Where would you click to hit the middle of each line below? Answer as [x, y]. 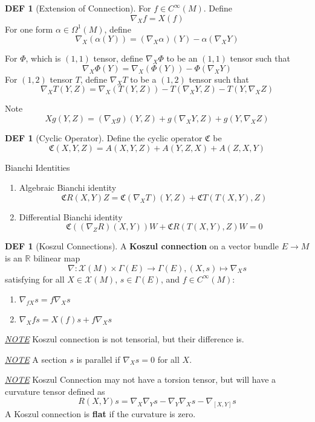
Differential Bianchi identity [71, 216]
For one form [29, 29]
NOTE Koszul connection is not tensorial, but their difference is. [125, 338]
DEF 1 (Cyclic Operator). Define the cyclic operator [104, 137]
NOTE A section [36, 359]
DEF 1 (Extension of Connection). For [78, 8]
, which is [43, 58]
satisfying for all [35, 279]
